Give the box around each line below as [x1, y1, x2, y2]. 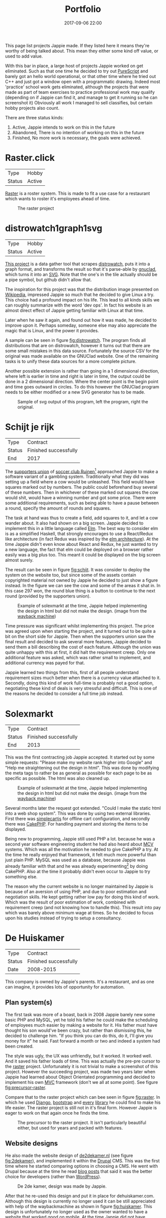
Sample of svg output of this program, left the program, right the [17, 398, 148, 404]
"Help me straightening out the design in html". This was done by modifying [5, 765, 159, 771]
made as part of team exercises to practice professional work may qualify [5, 89, 155, 95]
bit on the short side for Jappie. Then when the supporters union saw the [5, 633, 154, 639]
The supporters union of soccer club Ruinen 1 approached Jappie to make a [5, 467, 158, 474]
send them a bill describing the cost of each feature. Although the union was [5, 644, 161, 650]
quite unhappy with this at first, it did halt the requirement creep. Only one [5, 649, 156, 655]
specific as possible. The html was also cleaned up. [5, 775, 110, 781]
